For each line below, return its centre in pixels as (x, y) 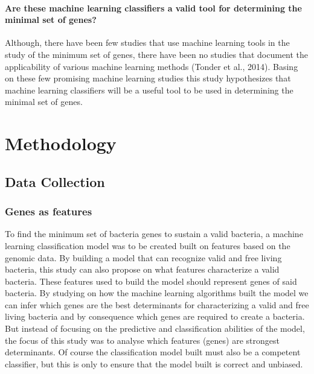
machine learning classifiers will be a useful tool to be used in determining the (149, 90)
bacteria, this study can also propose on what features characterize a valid (142, 269)
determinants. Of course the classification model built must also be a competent (153, 352)
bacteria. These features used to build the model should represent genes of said (151, 281)
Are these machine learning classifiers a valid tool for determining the (153, 8)
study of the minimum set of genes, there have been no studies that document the (157, 54)
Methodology (61, 143)
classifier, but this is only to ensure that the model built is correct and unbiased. (154, 363)
